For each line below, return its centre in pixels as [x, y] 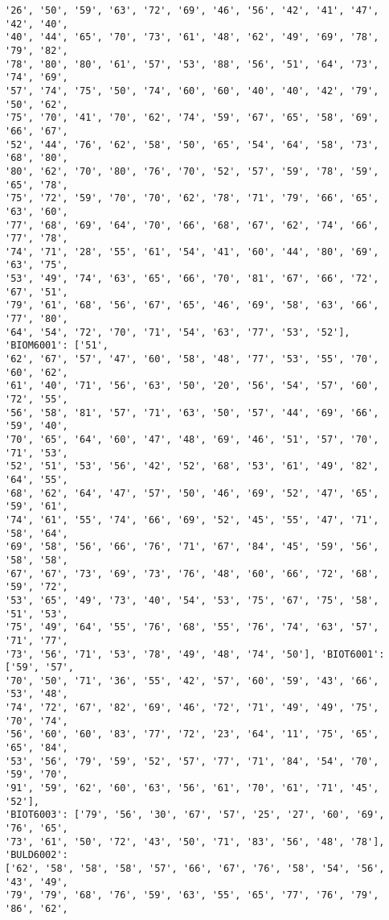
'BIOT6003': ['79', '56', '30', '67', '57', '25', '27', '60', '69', [195, 815]
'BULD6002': [37, 855]
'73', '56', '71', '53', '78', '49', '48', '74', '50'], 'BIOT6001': [195, 654]
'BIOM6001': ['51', [57, 346]
